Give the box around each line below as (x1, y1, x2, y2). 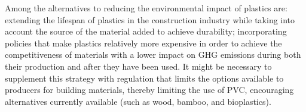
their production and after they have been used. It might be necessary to (5, 60, 272, 72)
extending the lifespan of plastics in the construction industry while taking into (5, 13, 295, 26)
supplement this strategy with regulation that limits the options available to (5, 71, 284, 84)
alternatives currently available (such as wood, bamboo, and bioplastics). (5, 95, 271, 107)
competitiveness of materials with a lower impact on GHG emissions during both (5, 48, 301, 61)
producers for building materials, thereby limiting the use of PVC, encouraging (5, 83, 294, 96)
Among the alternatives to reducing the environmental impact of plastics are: (5, 2, 287, 14)
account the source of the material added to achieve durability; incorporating (5, 25, 287, 38)
